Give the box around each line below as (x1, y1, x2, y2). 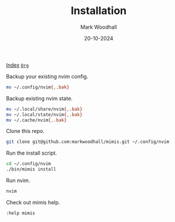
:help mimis (6, 210, 35, 216)
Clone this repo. (6, 128, 45, 135)
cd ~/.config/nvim (6, 161, 51, 167)
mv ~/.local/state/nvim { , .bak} (6, 111, 83, 118)
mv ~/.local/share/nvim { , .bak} (6, 106, 83, 112)
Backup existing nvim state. (6, 95, 73, 102)
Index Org (6, 62, 29, 69)
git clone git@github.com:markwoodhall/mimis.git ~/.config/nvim (6, 139, 169, 145)
